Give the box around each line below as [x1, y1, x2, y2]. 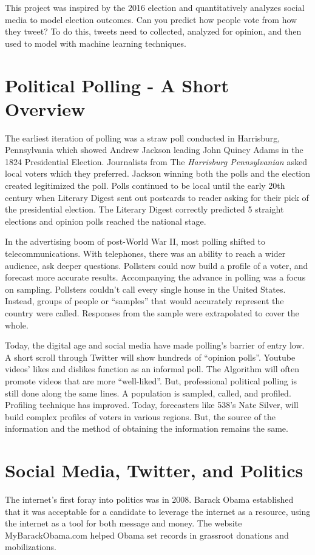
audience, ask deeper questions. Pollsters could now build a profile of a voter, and [5, 259, 308, 271]
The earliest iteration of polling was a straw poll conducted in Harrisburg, [5, 131, 280, 144]
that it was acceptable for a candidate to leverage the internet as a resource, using [5, 505, 311, 517]
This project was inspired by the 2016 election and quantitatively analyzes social [5, 1, 305, 13]
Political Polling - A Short [5, 72, 229, 97]
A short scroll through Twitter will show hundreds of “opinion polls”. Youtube [5, 350, 296, 363]
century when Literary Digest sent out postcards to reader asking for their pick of [5, 191, 309, 203]
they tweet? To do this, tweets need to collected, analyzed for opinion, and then [5, 25, 302, 38]
